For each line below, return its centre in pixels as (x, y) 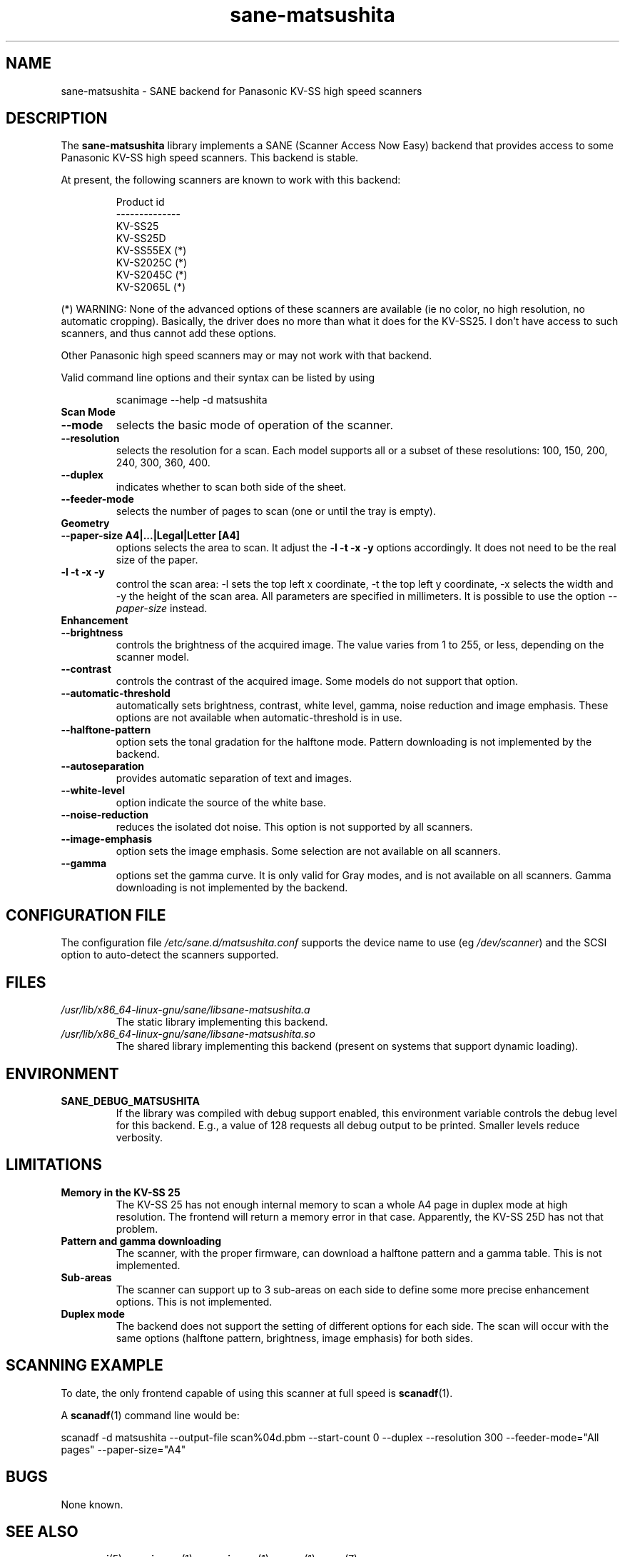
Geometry (85, 524)
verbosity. (139, 1137)
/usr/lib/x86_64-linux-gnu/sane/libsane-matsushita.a (186, 1010)
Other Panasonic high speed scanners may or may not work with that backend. (247, 356)
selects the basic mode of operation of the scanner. (255, 425)
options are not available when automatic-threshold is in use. (259, 718)
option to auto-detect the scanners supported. (170, 955)
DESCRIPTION (57, 119)
